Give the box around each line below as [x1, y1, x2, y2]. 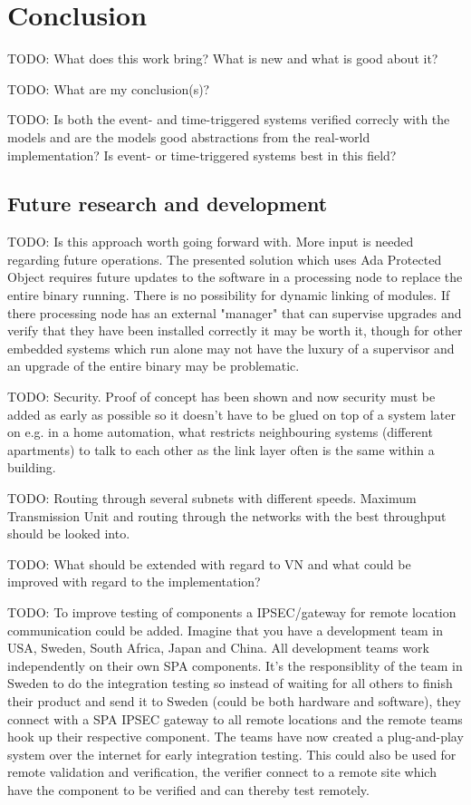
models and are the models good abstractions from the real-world [7, 127, 370, 146]
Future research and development [7, 189, 328, 218]
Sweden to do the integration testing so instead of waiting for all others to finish [7, 674, 453, 693]
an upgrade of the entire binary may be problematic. [7, 356, 300, 375]
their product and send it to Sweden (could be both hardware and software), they [7, 691, 461, 710]
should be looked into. [7, 524, 130, 543]
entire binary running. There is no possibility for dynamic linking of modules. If [7, 286, 450, 305]
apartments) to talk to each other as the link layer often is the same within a [7, 440, 435, 459]
